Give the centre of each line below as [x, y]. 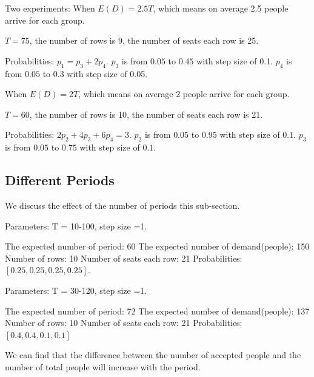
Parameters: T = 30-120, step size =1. [76, 290]
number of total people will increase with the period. [103, 366]
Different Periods [60, 180]
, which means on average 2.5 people [221, 8]
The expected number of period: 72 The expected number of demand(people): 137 [157, 311]
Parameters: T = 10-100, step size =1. [76, 226]
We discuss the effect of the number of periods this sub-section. [122, 205]
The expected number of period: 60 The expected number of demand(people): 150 [157, 246]
